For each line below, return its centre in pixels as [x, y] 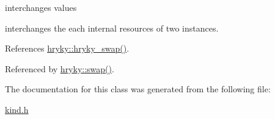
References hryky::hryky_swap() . [67, 48]
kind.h [17, 109]
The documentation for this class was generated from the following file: [138, 89]
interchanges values [41, 7]
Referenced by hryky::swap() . [60, 68]
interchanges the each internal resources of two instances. [112, 28]
